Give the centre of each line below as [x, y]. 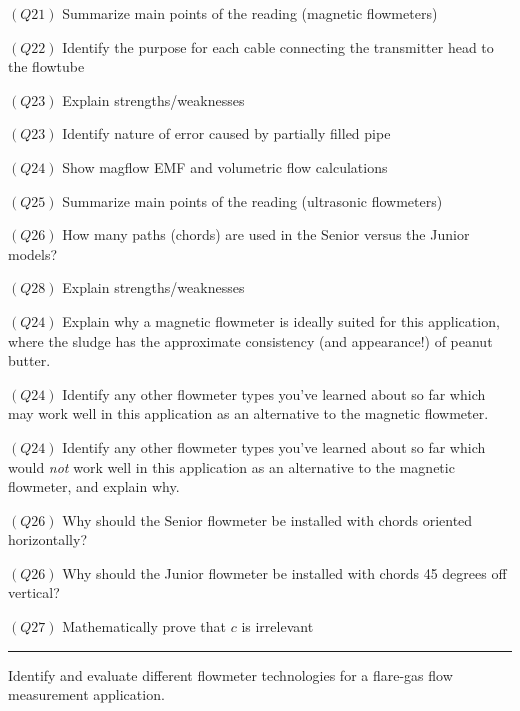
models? [33, 253]
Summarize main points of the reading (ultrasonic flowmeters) [252, 200]
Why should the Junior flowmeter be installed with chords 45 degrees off [284, 572]
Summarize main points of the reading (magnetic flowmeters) [250, 13]
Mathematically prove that [144, 626]
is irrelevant [277, 626]
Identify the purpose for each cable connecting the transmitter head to [278, 46]
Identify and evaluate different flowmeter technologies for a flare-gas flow [230, 674]
